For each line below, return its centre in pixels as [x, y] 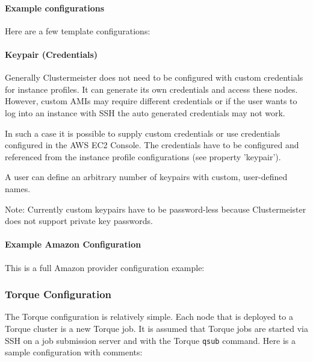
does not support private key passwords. [79, 221]
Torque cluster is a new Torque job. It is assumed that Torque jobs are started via [156, 328]
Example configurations [55, 8]
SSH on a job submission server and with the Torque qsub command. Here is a [150, 340]
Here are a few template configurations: [78, 30]
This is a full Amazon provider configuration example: [105, 267]
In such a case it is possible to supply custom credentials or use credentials [143, 133]
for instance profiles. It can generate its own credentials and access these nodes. [151, 89]
